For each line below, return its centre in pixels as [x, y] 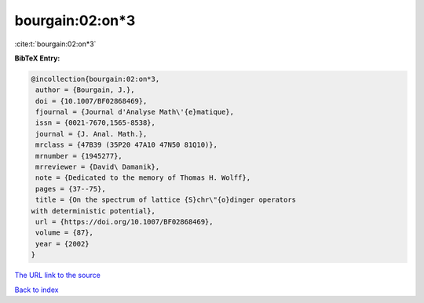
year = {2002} [62, 244]
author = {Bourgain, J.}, [85, 90]
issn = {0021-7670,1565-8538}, [96, 123]
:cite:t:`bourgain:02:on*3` [55, 44]
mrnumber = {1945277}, [79, 156]
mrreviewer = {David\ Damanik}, [98, 167]
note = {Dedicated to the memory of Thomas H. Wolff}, [143, 178]
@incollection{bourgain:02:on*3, [95, 79]
